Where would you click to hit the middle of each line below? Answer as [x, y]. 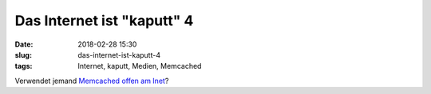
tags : [24, 66]
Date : [24, 44]
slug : [23, 55]
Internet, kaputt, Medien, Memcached [140, 66]
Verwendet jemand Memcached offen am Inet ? [92, 81]
